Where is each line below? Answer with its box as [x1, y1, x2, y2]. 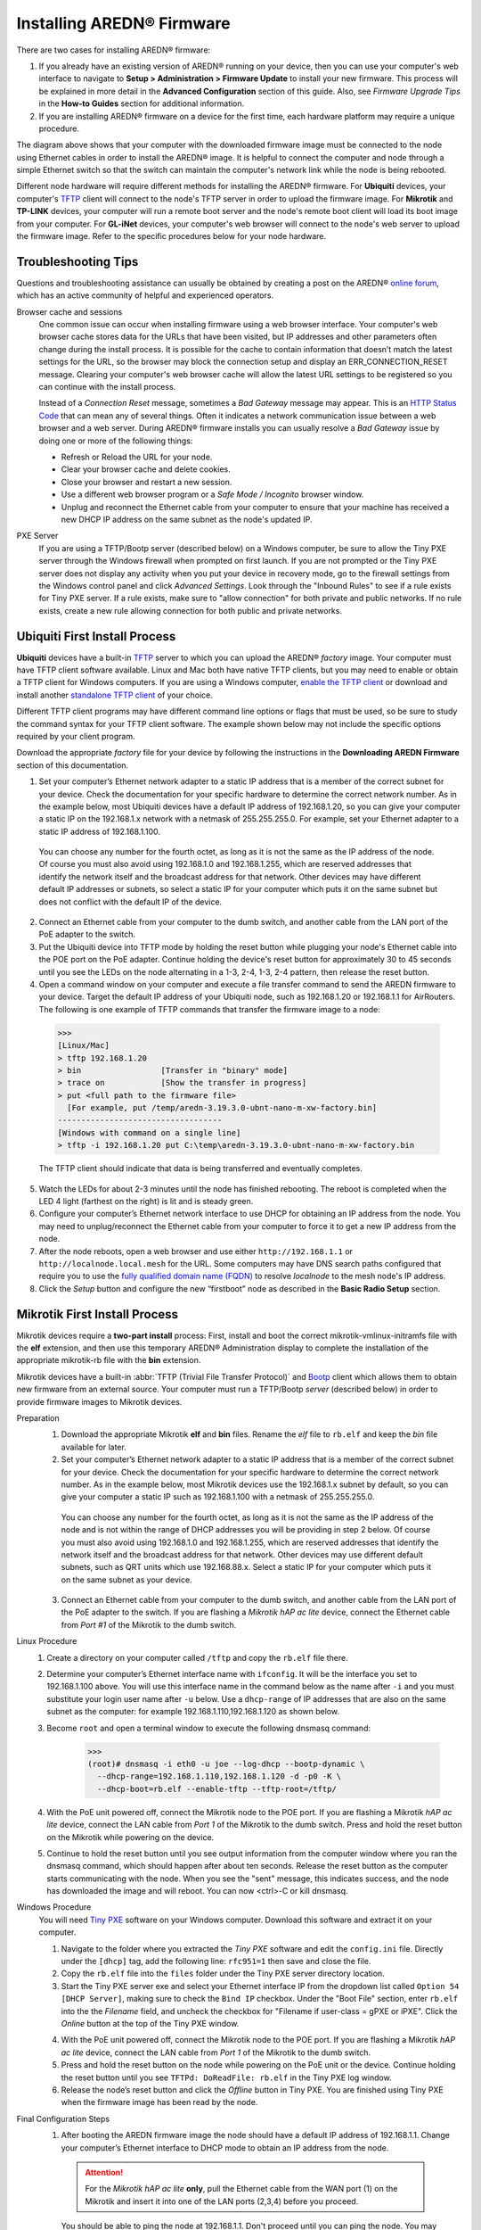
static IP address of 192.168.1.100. [38, 826, 160, 837]
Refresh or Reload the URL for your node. [61, 451, 213, 462]
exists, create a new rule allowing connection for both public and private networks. [38, 605, 343, 615]
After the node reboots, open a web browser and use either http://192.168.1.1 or [38, 1245, 354, 1257]
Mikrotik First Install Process [16, 1307, 178, 1322]
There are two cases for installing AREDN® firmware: [16, 45, 211, 55]
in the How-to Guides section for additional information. [38, 98, 245, 109]
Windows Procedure [16, 1902, 92, 1912]
